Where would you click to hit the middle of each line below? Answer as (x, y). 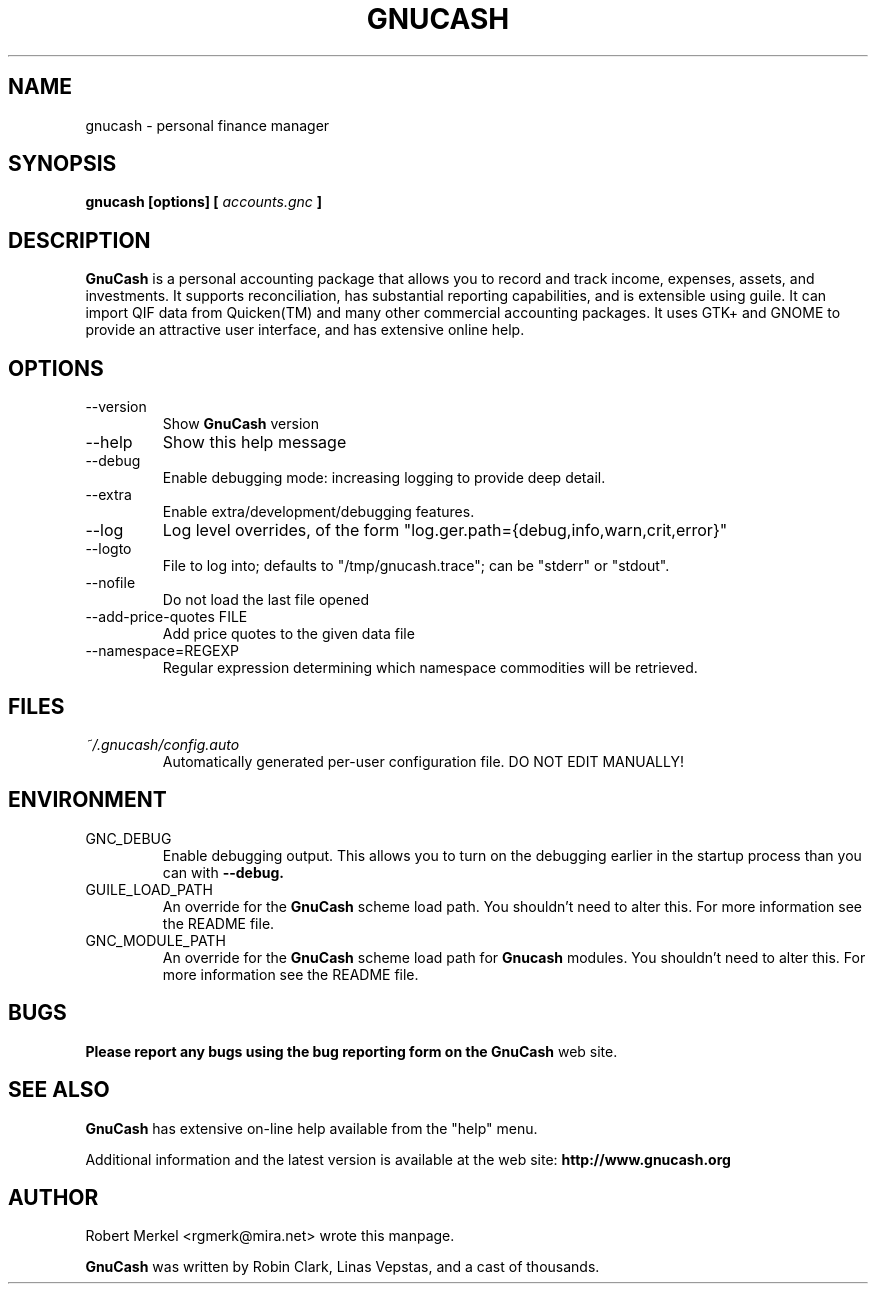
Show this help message (254, 442)
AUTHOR (53, 1197)
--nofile (110, 583)
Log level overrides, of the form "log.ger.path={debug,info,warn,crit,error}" (445, 530)
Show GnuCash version (240, 424)
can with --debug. (223, 872)
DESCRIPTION (79, 240)
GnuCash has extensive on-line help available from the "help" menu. (311, 1128)
